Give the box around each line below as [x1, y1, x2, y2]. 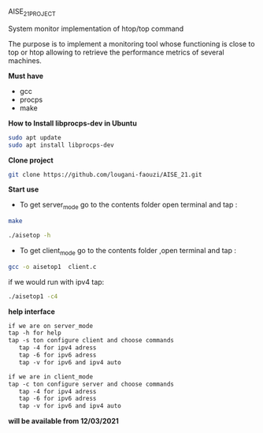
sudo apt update [8, 133, 61, 141]
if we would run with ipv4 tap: [8, 277, 105, 286]
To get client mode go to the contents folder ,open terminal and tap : [19, 245, 236, 257]
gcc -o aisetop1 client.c [8, 263, 97, 271]
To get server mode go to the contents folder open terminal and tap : [19, 200, 238, 211]
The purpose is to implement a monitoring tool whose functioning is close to [8, 39, 255, 48]
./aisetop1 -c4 [8, 292, 58, 300]
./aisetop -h [8, 232, 51, 240]
